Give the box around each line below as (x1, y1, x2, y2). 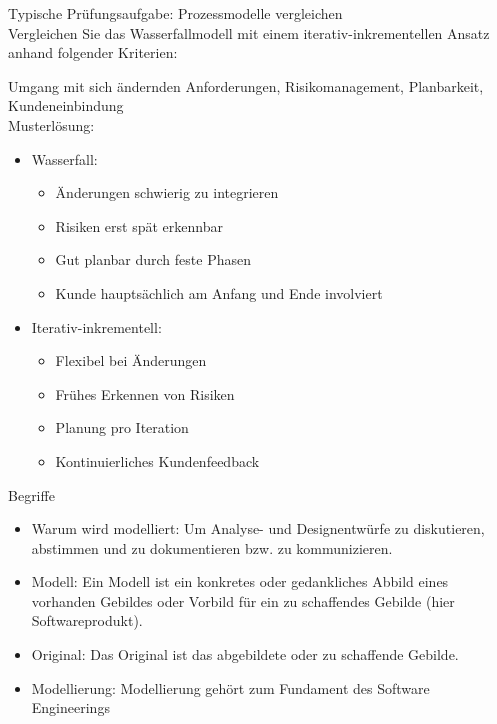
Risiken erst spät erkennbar (55, 215, 223, 236)
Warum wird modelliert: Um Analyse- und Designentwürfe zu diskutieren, (31, 518, 485, 539)
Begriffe (8, 484, 55, 505)
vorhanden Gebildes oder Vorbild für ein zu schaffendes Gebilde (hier (31, 590, 455, 611)
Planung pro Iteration (55, 417, 189, 438)
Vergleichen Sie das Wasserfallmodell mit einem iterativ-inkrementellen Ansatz (8, 22, 490, 43)
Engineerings (31, 697, 110, 718)
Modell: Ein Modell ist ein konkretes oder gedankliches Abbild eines (31, 571, 449, 592)
